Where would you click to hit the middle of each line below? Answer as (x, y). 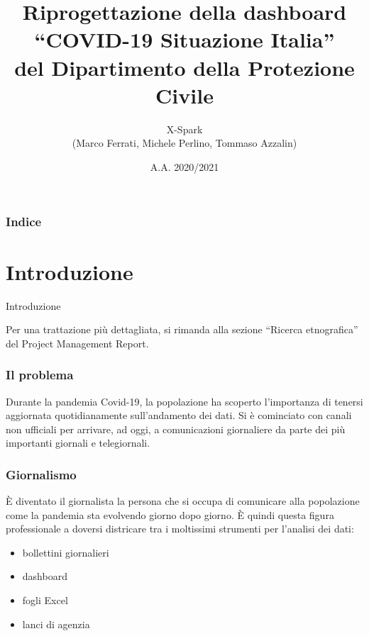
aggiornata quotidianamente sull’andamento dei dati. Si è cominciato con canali (179, 415)
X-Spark (184, 129)
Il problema (40, 375)
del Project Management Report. (77, 343)
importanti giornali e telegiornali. (78, 443)
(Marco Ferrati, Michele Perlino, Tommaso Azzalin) (184, 143)
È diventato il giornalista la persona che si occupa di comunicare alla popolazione (183, 501)
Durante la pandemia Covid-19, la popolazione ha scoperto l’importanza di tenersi (184, 401)
